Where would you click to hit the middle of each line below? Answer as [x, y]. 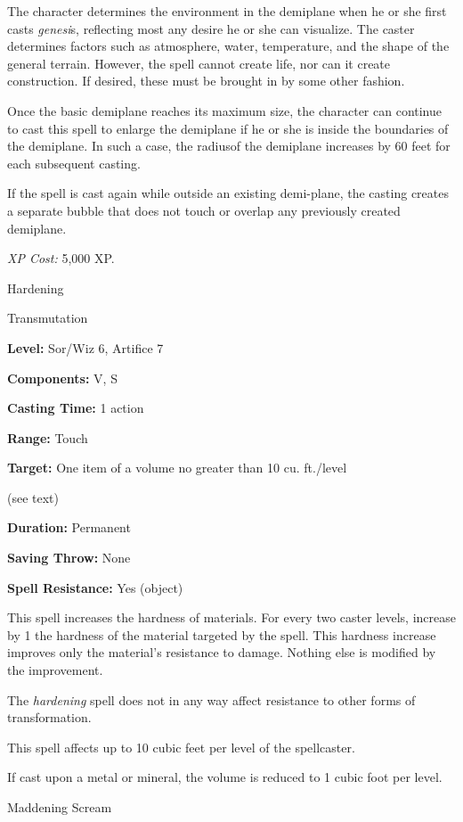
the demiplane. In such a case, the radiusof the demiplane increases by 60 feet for [229, 146]
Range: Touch [48, 437]
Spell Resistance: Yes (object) [95, 587]
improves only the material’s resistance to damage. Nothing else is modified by [222, 652]
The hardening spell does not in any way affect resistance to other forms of [211, 699]
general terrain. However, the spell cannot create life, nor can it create [199, 63]
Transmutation [48, 318]
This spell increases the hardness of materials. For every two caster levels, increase [231, 617]
